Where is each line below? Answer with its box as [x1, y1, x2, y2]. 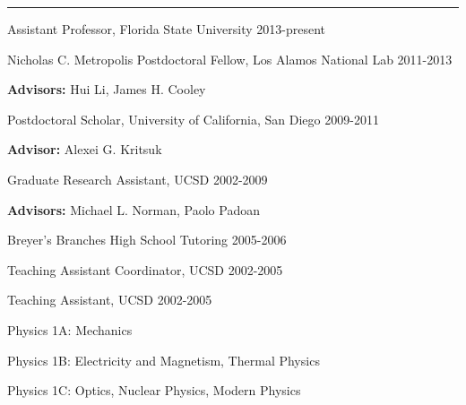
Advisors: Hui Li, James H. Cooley [7, 80, 206, 99]
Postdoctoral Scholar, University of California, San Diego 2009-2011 [7, 109, 379, 128]
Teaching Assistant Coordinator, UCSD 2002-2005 [7, 260, 283, 279]
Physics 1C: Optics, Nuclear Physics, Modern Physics [7, 381, 301, 400]
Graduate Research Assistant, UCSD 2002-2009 [7, 169, 268, 188]
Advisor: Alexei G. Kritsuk [7, 140, 162, 159]
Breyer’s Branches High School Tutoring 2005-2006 [7, 230, 287, 249]
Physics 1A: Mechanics [7, 320, 133, 339]
